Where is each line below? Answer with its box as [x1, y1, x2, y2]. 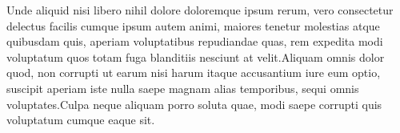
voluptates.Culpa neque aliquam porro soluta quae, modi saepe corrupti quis [6, 95, 382, 112]
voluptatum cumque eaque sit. [6, 111, 155, 128]
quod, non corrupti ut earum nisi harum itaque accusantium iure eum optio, [6, 64, 381, 81]
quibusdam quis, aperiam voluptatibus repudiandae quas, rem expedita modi [6, 33, 383, 50]
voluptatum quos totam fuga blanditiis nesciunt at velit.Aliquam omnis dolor [6, 48, 385, 65]
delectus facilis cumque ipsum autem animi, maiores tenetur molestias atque [6, 17, 380, 34]
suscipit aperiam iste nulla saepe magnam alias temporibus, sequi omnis [6, 79, 359, 96]
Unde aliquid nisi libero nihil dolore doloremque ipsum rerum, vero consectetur [6, 2, 394, 18]
